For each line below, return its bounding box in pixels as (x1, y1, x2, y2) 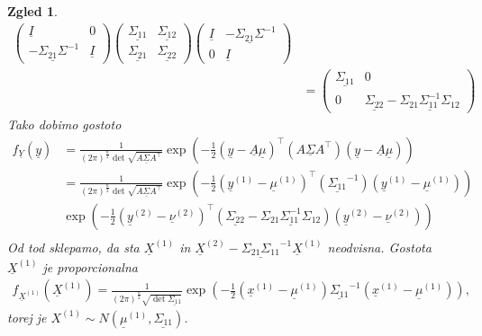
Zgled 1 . (7, 2, 59, 20)
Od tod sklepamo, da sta (7, 237, 140, 256)
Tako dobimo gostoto (7, 115, 122, 134)
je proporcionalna (42, 257, 138, 276)
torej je (7, 307, 47, 326)
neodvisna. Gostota (327, 237, 432, 256)
